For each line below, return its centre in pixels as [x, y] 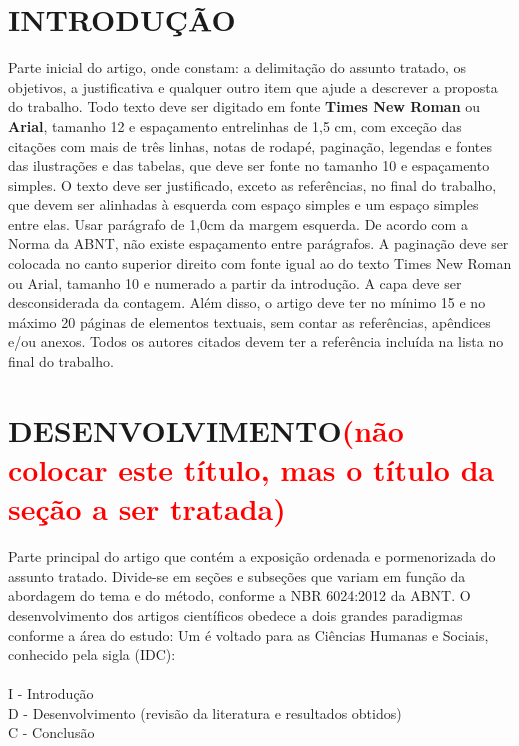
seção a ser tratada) [147, 508]
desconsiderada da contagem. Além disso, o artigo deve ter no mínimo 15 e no [247, 302]
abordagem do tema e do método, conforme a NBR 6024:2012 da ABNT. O [239, 595]
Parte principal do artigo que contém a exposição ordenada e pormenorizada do [252, 556]
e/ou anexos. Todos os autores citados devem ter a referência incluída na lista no [256, 341]
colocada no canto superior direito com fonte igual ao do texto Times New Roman [260, 263]
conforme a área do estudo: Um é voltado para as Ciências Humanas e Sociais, [248, 634]
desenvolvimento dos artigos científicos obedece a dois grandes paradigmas [235, 614]
